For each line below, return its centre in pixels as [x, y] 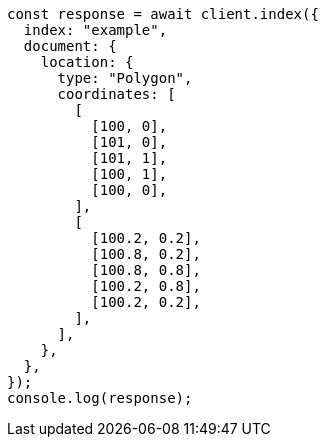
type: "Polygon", [125, 78]
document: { [70, 46]
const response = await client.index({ [163, 14]
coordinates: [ [116, 94]
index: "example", [95, 30]
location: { [87, 62]
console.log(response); [100, 398]
